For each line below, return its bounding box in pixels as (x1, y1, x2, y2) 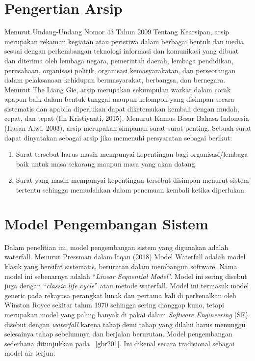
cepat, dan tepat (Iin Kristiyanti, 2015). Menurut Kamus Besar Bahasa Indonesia (4, 113, 249, 123)
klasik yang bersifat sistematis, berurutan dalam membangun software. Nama (4, 261, 237, 271)
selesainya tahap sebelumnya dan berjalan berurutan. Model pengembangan (4, 329, 232, 339)
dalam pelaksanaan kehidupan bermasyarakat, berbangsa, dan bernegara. (4, 75, 226, 85)
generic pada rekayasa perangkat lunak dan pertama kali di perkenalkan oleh (4, 290, 236, 300)
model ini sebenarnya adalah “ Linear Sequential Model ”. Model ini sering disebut (4, 271, 247, 281)
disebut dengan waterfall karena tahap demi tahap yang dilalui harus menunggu (4, 319, 246, 329)
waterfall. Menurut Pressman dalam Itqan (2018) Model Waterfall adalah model (4, 251, 246, 262)
